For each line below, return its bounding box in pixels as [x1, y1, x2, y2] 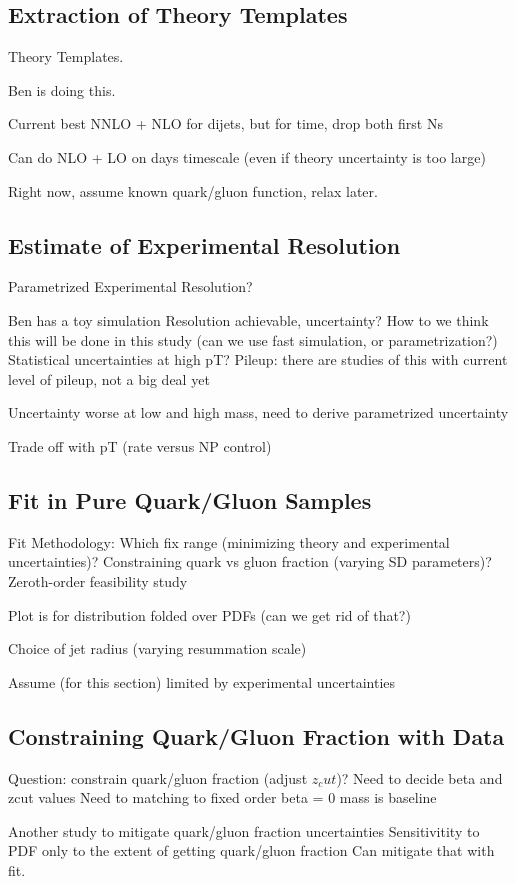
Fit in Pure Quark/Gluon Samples [8, 484, 372, 515]
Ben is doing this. [8, 79, 116, 100]
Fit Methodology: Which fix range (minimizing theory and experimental [8, 531, 450, 552]
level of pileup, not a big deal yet [8, 368, 210, 389]
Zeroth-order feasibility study [8, 570, 188, 591]
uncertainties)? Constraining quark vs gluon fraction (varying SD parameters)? [8, 551, 492, 572]
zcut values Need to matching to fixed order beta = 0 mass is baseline [8, 787, 437, 808]
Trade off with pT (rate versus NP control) [8, 435, 272, 456]
